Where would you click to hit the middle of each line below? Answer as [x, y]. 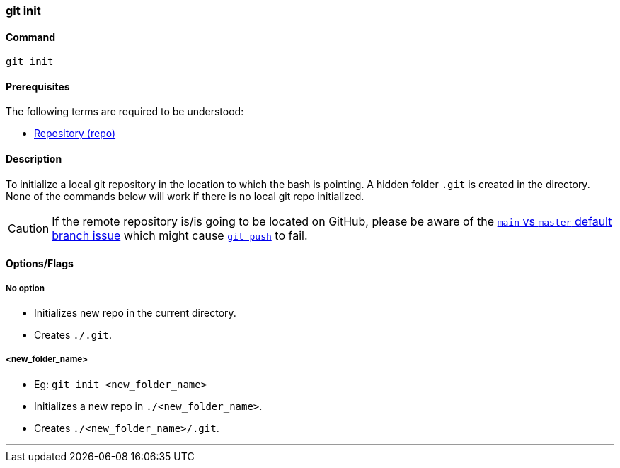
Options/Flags [40, 264]
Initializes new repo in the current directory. [135, 313]
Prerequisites [38, 86]
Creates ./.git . [73, 335]
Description [34, 159]
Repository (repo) [75, 134]
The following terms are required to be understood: [125, 112]
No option [25, 288]
